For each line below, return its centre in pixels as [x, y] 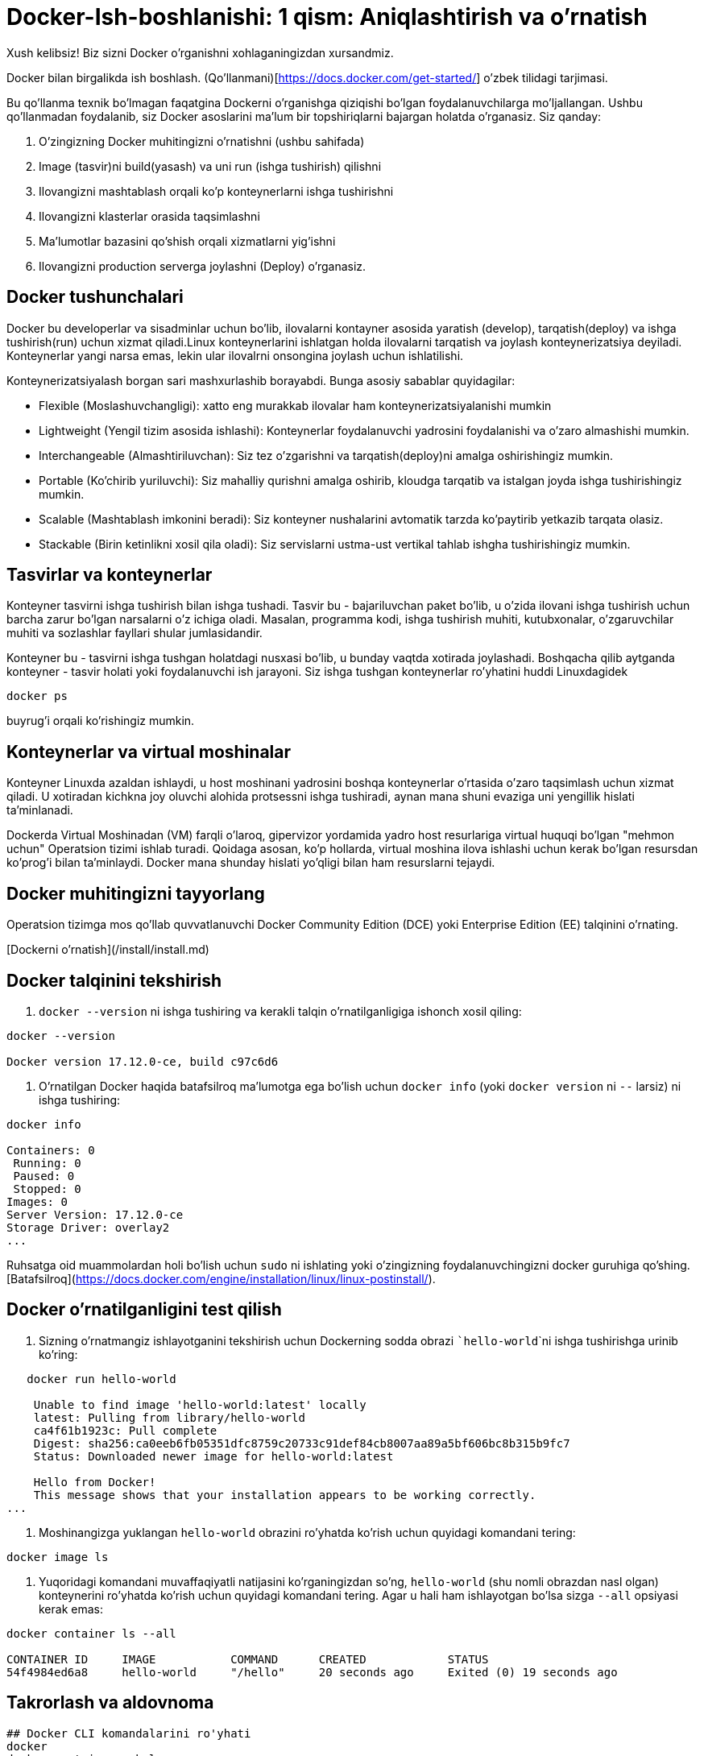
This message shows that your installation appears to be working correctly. [285, 1495]
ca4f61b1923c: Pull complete [125, 1430]
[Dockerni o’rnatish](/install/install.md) [108, 950]
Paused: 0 [44, 1176]
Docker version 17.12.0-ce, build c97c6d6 [143, 1061]
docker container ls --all [91, 1633]
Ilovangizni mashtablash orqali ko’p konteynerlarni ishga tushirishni [216, 191]
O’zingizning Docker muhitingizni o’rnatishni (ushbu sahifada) [202, 141]
